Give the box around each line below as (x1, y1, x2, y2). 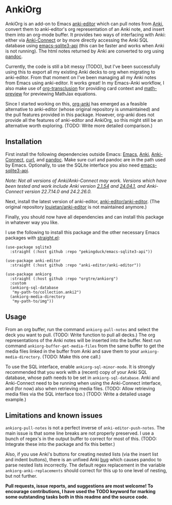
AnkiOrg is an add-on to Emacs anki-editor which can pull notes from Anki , (5, 21, 164, 27)
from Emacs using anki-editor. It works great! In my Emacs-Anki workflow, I (5, 80, 164, 86)
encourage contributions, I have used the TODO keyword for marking (5, 489, 156, 495)
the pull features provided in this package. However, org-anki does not (5, 112, 155, 118)
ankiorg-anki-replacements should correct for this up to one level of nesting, (5, 467, 167, 474)
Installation (5, 137, 42, 146)
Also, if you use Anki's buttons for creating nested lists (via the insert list (5, 451, 158, 457)
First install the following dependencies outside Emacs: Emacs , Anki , (5, 151, 150, 157)
